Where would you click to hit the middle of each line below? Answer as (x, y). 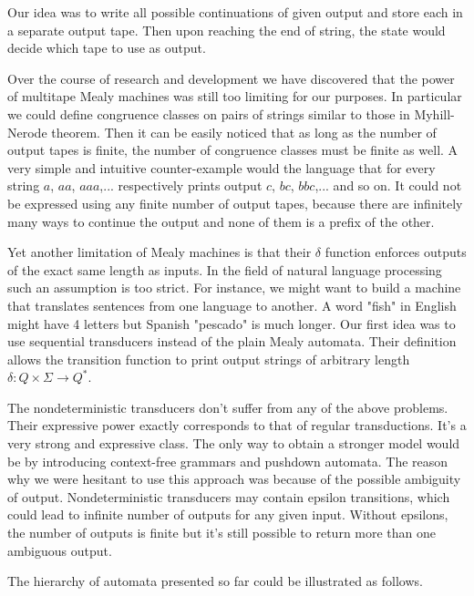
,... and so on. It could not (388, 185)
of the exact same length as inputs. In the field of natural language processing (225, 269)
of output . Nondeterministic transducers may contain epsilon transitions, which (229, 496)
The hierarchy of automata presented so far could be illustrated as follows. (215, 581)
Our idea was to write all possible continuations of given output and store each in (235, 12)
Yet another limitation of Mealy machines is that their (160, 252)
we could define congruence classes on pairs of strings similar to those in (209, 113)
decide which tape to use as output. (107, 48)
